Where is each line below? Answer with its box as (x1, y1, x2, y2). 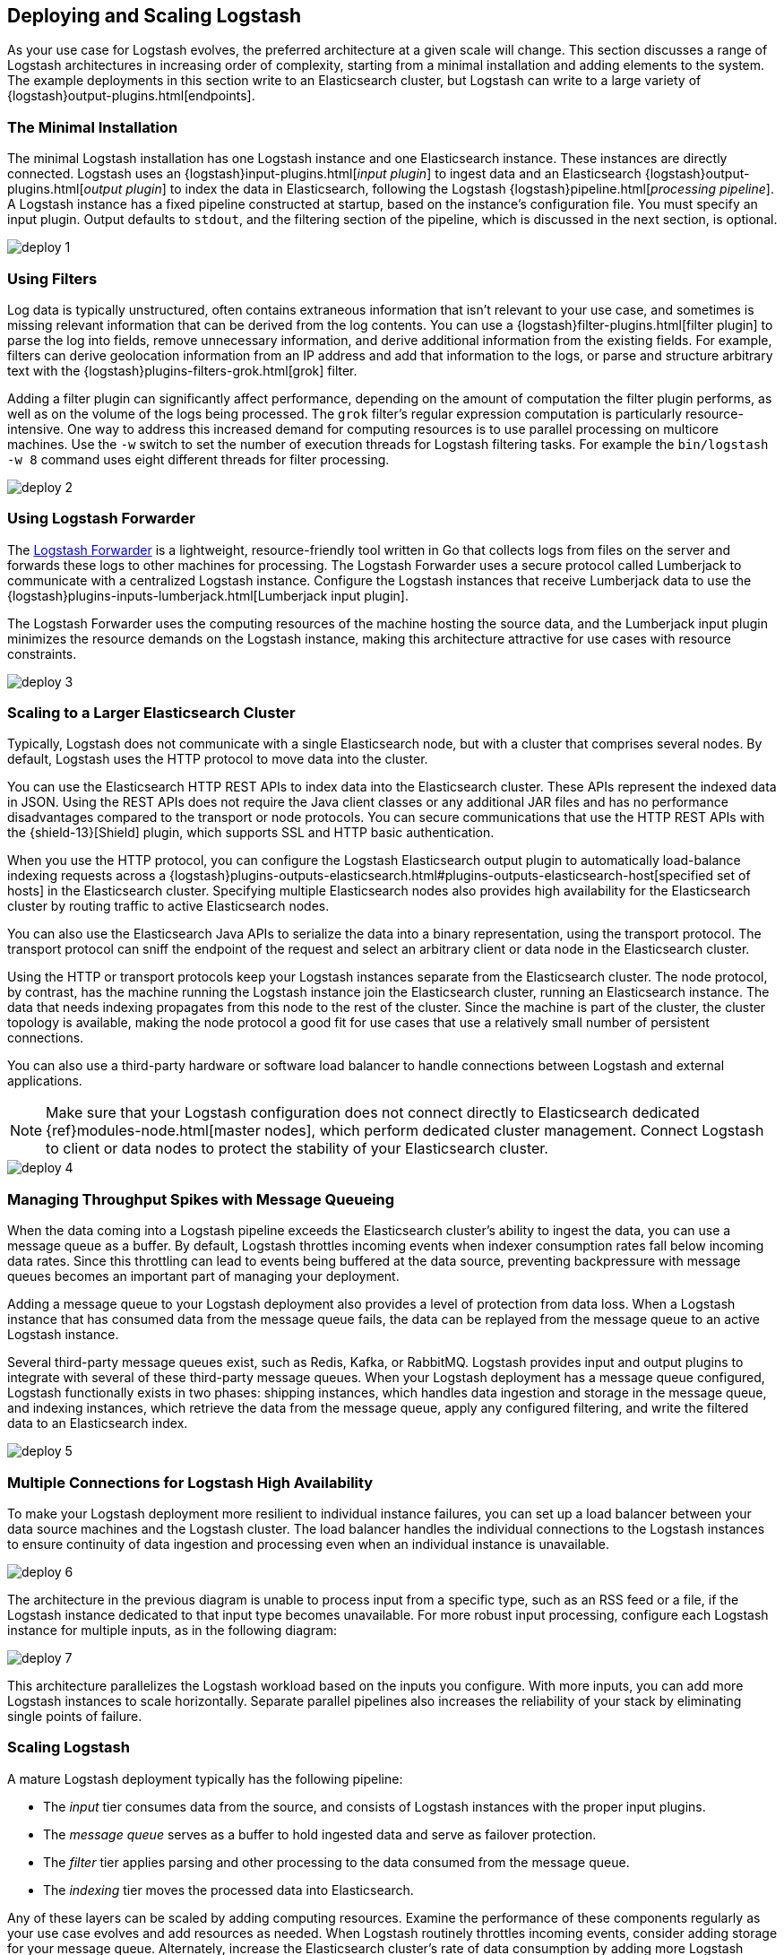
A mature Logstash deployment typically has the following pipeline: (7, 1770, 403, 1786)
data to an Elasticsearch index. (7, 1415, 188, 1432)
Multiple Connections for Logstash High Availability (7, 1473, 374, 1492)
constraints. (7, 645, 77, 662)
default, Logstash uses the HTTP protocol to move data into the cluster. (7, 751, 428, 767)
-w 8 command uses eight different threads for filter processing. (7, 451, 390, 467)
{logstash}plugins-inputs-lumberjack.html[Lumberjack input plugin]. (7, 587, 409, 603)
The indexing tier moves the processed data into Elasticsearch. (43, 1881, 414, 1898)
